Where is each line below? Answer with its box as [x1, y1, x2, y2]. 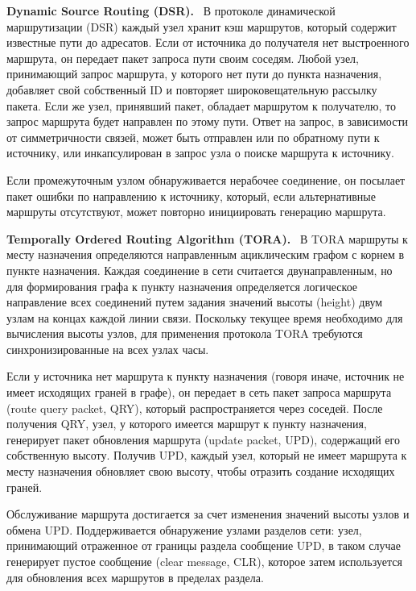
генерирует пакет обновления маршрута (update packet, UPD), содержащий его [6, 431, 400, 447]
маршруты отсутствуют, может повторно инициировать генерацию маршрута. [6, 203, 386, 220]
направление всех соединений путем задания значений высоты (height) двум [6, 293, 383, 310]
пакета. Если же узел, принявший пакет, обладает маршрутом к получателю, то [6, 97, 396, 114]
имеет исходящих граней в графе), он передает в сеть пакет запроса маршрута [6, 384, 392, 401]
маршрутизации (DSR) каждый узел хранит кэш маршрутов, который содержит [6, 18, 397, 35]
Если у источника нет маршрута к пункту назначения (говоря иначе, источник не [6, 368, 405, 385]
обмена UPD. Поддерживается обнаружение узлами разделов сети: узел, [6, 521, 362, 538]
